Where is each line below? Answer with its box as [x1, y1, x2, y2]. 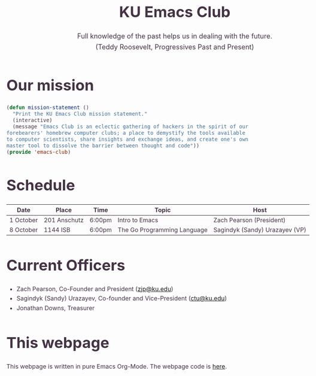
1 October [9, 216, 38, 224]
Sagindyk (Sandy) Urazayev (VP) [213, 225, 306, 234]
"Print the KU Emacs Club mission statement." [12, 111, 148, 117]
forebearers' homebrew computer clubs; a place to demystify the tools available [6, 129, 246, 137]
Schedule [6, 175, 75, 195]
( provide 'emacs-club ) [6, 148, 71, 156]
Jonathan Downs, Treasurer [16, 304, 95, 312]
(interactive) [12, 117, 53, 124]
